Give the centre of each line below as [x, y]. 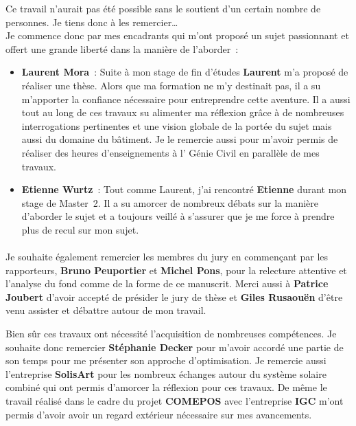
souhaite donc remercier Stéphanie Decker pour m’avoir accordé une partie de [175, 347]
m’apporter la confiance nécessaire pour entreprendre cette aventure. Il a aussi [186, 99]
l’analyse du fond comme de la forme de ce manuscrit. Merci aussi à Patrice [167, 283]
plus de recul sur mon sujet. [80, 229]
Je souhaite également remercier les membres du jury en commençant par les [167, 257]
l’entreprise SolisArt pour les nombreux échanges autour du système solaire [166, 373]
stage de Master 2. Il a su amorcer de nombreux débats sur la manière [170, 202]
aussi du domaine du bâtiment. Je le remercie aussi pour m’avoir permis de [180, 139]
